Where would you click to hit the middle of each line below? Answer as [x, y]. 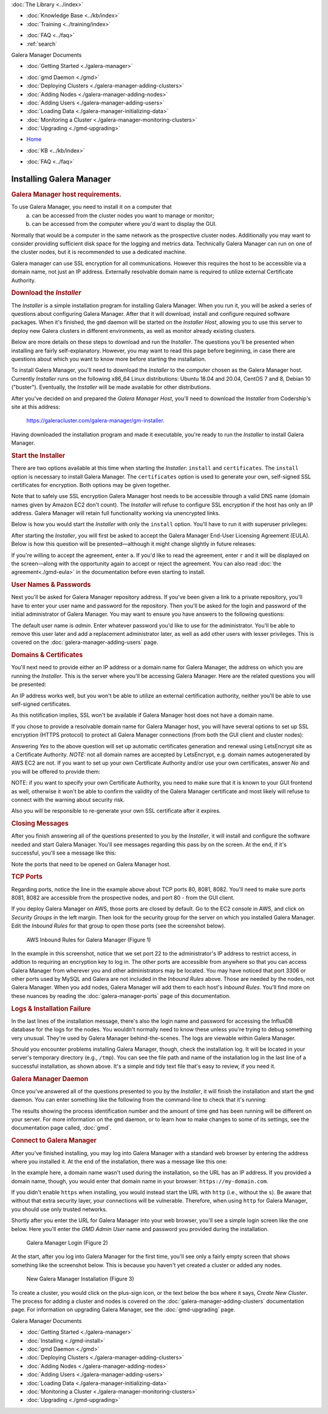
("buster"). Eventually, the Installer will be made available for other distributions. [111, 387]
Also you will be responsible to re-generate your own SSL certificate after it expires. [116, 811]
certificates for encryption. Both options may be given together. [91, 485]
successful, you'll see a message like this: [64, 853]
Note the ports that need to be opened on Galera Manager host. [91, 864]
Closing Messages [40, 824]
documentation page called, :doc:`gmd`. [61, 1128]
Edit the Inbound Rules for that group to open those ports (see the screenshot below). [118, 926]
